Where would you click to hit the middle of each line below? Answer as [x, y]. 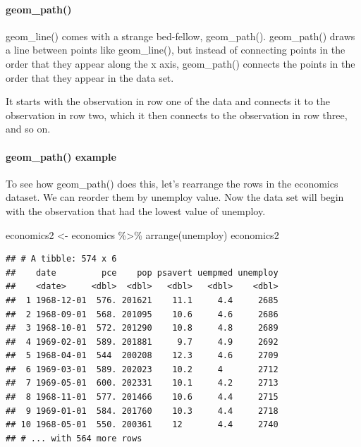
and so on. [28, 129]
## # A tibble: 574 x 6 [61, 259]
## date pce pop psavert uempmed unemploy [142, 273]
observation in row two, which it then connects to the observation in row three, [177, 115]
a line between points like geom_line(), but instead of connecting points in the [176, 50]
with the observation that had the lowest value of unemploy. [136, 210]
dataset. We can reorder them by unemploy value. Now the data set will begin [175, 197]
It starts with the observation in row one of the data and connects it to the [168, 101]
